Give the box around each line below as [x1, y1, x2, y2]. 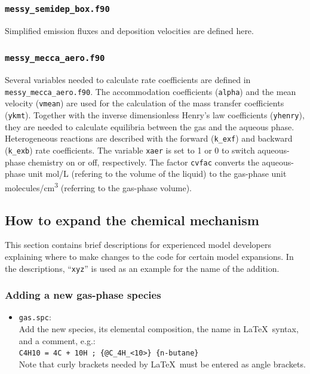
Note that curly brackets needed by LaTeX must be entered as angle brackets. [19, 357, 306, 370]
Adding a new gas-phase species [5, 287, 161, 302]
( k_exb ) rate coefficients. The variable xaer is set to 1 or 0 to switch [5, 143, 255, 156]
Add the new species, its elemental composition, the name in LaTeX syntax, [19, 323, 299, 335]
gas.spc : [19, 311, 51, 323]
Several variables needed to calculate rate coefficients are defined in [5, 73, 251, 86]
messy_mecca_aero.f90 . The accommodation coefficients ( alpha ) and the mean [5, 85, 296, 97]
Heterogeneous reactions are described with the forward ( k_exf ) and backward [5, 132, 293, 145]
